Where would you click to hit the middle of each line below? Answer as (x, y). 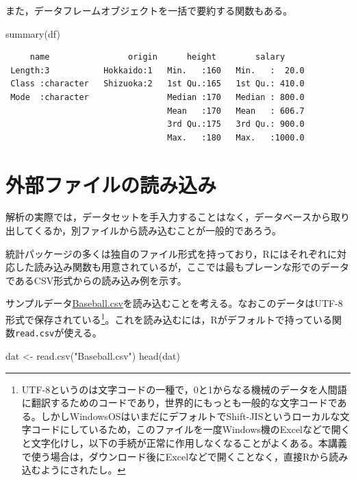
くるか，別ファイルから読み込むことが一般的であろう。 (158, 231)
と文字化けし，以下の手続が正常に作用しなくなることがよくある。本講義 (185, 442)
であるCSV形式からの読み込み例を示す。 (96, 280)
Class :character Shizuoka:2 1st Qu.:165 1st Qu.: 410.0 (157, 84)
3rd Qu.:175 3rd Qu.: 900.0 (236, 124)
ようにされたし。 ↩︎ (83, 470)
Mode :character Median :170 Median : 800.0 (157, 97)
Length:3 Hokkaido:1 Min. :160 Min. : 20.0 (157, 70)
